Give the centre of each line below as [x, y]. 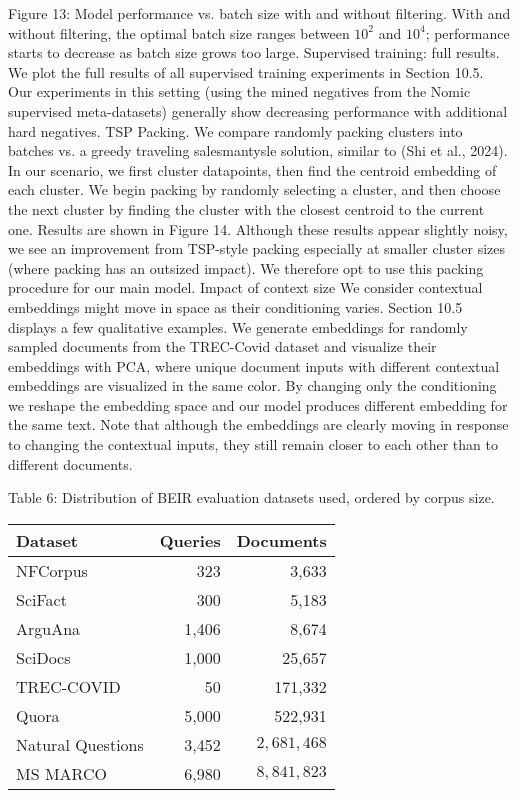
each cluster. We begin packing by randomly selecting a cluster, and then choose [254, 189]
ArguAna [48, 628]
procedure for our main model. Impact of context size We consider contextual [245, 287]
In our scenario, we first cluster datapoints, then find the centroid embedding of [252, 169]
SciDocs [43, 657]
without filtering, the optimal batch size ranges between [179, 32]
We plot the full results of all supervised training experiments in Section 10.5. [246, 71]
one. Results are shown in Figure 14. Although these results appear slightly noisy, [258, 228]
